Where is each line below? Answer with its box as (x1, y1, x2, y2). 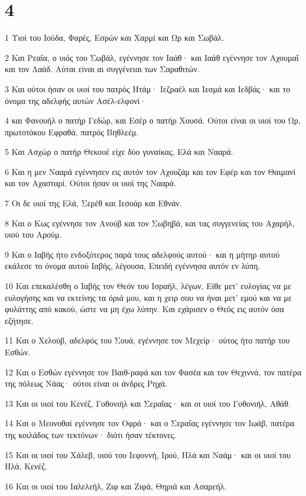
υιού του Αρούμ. (5, 228, 62, 241)
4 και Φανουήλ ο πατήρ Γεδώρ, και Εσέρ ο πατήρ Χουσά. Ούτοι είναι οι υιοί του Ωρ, (5, 114, 301, 127)
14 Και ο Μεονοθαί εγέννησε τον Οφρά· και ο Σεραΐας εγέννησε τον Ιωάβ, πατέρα (5, 417, 295, 429)
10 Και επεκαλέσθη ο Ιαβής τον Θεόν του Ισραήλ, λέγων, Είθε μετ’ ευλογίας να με (5, 280, 292, 292)
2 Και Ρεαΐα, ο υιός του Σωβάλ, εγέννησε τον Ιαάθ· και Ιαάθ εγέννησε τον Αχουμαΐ (5, 51, 299, 63)
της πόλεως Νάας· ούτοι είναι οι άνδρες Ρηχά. (5, 377, 168, 390)
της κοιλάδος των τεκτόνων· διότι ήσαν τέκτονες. (5, 428, 177, 440)
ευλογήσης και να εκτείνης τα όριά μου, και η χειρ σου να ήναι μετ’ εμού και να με (5, 291, 292, 303)
